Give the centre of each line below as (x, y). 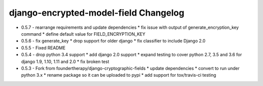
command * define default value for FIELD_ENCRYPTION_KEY (83, 34)
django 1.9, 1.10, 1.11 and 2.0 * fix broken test (65, 62)
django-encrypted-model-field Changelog (97, 13)
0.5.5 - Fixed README (43, 48)
